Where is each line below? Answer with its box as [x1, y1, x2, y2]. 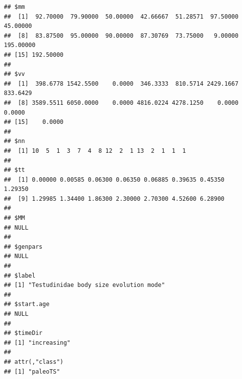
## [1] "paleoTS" [4, 368, 60, 375]
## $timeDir [4, 330, 43, 337]
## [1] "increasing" [4, 339, 71, 346]
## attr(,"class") [4, 358, 64, 365]
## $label [4, 272, 36, 279]
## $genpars [4, 243, 43, 250]
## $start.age [4, 301, 50, 308]
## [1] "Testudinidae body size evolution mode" [4, 282, 165, 289]
